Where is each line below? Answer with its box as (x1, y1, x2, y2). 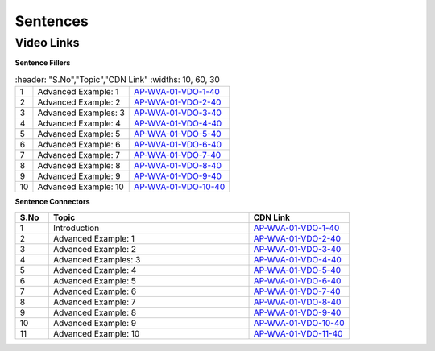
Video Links (14, 35, 80, 50)
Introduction (53, 222, 100, 233)
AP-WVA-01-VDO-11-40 (253, 328, 343, 339)
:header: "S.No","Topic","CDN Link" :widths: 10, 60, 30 (14, 73, 221, 85)
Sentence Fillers (14, 58, 71, 68)
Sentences (14, 12, 89, 30)
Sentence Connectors (14, 197, 90, 207)
